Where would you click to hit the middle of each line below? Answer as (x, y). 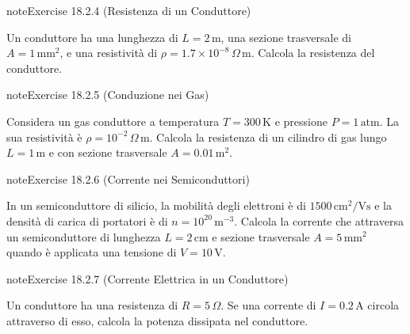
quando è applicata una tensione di (92, 252)
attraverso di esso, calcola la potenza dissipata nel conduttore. (157, 320)
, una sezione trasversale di (286, 37)
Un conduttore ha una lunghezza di (92, 37)
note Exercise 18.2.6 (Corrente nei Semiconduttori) (128, 178)
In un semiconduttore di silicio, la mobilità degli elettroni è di (156, 205)
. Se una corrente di (268, 305)
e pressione (301, 121)
